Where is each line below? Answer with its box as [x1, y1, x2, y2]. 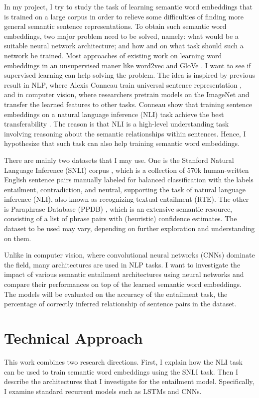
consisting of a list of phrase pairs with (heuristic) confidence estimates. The [4, 213, 237, 224]
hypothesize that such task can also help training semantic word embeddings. [4, 138, 240, 148]
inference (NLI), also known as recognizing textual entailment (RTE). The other [4, 194, 249, 204]
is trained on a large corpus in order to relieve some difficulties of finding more [4, 11, 244, 21]
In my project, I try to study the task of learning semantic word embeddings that [4, 1, 253, 11]
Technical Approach [4, 328, 143, 348]
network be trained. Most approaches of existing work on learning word [4, 50, 222, 60]
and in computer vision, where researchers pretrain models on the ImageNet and [4, 89, 250, 100]
